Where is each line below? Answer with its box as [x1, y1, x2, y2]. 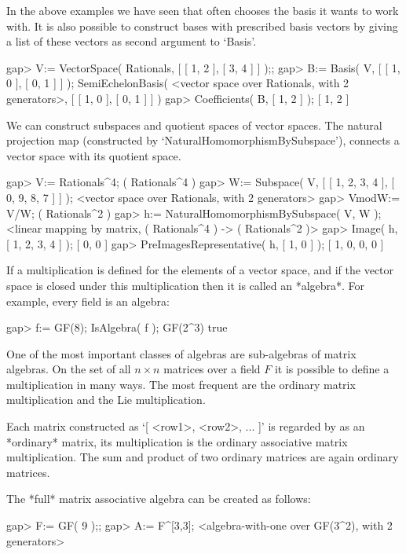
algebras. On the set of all [6, 361, 131, 377]
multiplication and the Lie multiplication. [6, 391, 206, 408]
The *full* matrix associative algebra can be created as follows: [6, 490, 311, 507]
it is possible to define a [274, 361, 390, 377]
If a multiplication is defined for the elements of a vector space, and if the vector [6, 262, 394, 278]
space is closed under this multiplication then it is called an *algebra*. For [6, 277, 365, 293]
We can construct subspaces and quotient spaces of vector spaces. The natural [6, 116, 382, 133]
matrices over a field [163, 361, 261, 377]
